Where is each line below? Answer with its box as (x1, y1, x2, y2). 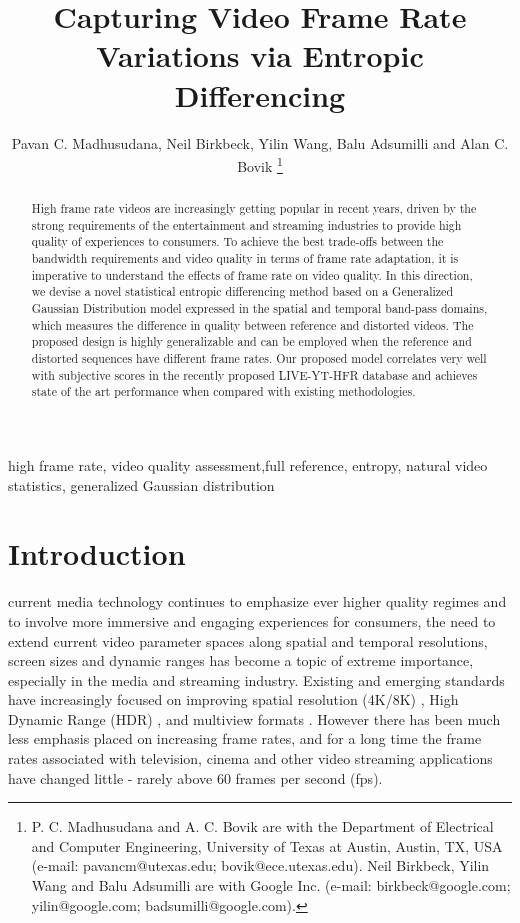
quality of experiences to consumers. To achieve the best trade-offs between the (31, 233, 444, 250)
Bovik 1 (237, 153, 283, 176)
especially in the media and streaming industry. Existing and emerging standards (8, 669, 505, 690)
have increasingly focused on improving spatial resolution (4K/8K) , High (8, 689, 459, 710)
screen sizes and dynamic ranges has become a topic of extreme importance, (8, 650, 474, 671)
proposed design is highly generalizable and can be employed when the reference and (31, 333, 472, 350)
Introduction (8, 533, 186, 574)
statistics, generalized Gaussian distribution (8, 474, 275, 495)
